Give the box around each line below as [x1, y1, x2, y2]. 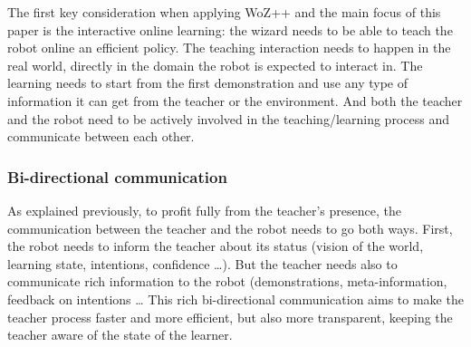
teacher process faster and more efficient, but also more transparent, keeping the [7, 307, 453, 326]
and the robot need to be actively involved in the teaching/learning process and [7, 109, 449, 128]
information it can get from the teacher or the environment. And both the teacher [7, 91, 463, 110]
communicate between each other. [7, 127, 195, 146]
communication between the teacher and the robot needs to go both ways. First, [7, 218, 453, 237]
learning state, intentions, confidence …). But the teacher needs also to [7, 254, 398, 273]
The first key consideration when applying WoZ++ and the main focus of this [7, 3, 441, 21]
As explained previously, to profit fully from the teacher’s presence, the [7, 200, 401, 219]
